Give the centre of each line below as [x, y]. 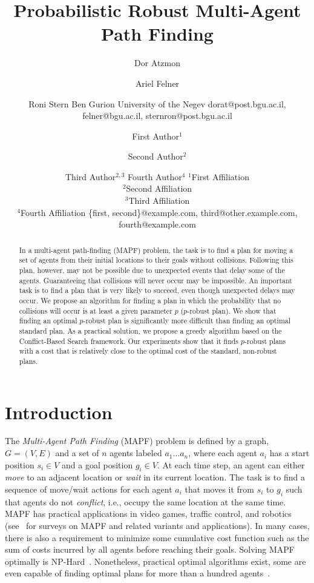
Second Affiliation [159, 188]
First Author [156, 136]
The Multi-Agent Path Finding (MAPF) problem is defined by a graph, [137, 441]
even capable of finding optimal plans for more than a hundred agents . [138, 573]
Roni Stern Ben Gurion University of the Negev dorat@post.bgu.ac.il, [157, 103]
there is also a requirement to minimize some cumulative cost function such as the [157, 537]
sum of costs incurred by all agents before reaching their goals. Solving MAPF [150, 549]
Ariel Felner [157, 83]
